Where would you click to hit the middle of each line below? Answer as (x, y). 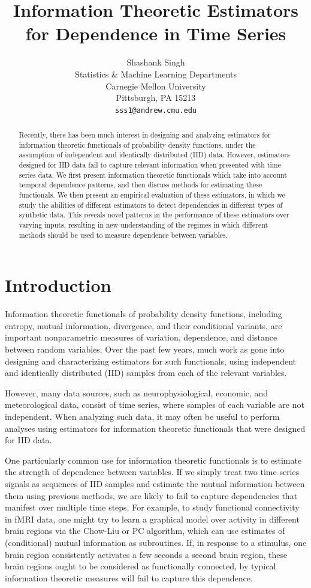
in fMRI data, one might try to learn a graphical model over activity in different (152, 519)
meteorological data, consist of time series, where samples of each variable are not (155, 405)
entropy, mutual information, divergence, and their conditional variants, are (144, 325)
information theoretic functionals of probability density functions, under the (137, 144)
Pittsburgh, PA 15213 (156, 98)
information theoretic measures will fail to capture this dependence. (129, 577)
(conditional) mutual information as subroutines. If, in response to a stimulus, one (156, 542)
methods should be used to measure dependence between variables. (123, 235)
